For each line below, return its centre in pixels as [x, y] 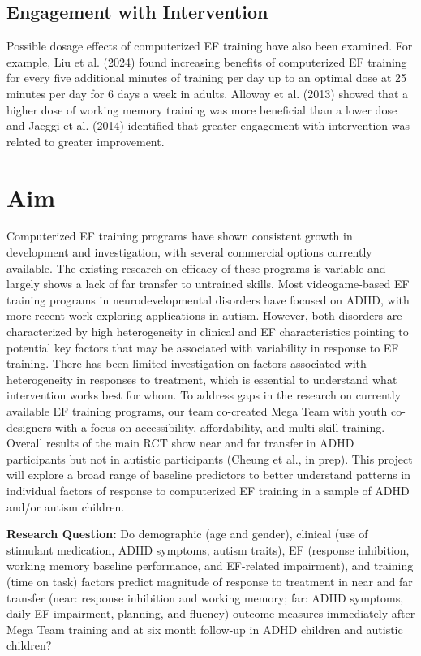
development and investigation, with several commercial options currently [189, 252]
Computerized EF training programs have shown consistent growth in [180, 236]
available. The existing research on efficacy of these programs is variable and [196, 268]
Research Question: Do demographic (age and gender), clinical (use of [187, 534]
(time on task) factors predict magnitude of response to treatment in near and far [210, 581]
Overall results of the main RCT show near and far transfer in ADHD [180, 443]
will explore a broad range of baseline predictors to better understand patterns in [209, 475]
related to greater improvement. [86, 141]
